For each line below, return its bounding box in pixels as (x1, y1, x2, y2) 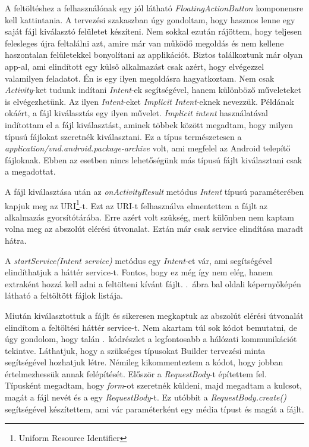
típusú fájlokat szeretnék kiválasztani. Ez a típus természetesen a (5, 130, 242, 142)
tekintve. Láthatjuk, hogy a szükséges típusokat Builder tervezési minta (5, 344, 266, 356)
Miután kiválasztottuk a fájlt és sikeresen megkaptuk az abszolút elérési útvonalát (5, 309, 304, 321)
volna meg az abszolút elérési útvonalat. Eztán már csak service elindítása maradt (5, 222, 304, 235)
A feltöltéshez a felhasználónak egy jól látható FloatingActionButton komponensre (5, 2, 304, 14)
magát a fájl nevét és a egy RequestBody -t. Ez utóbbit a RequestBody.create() (5, 391, 287, 403)
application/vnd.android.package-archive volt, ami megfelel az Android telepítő (5, 142, 291, 154)
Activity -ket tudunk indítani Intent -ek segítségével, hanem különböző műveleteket (5, 83, 301, 96)
